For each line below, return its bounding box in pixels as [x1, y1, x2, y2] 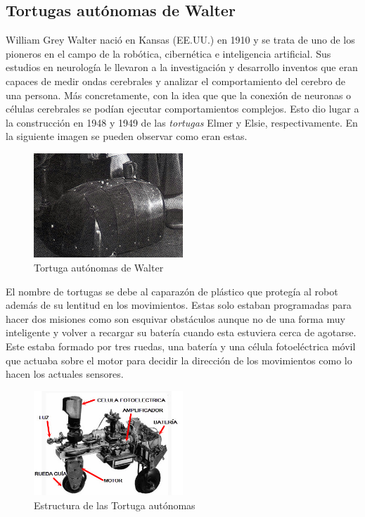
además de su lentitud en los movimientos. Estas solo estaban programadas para [6, 298, 352, 312]
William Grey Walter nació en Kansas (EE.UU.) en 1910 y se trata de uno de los [6, 32, 355, 47]
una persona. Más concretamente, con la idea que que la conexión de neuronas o [6, 87, 352, 102]
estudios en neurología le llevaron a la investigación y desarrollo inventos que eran [6, 60, 358, 75]
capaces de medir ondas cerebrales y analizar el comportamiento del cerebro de [6, 73, 346, 88]
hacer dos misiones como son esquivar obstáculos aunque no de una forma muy [6, 311, 345, 326]
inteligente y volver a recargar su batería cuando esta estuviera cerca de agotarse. [6, 325, 357, 340]
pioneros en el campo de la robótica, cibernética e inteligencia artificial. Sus [6, 46, 331, 60]
